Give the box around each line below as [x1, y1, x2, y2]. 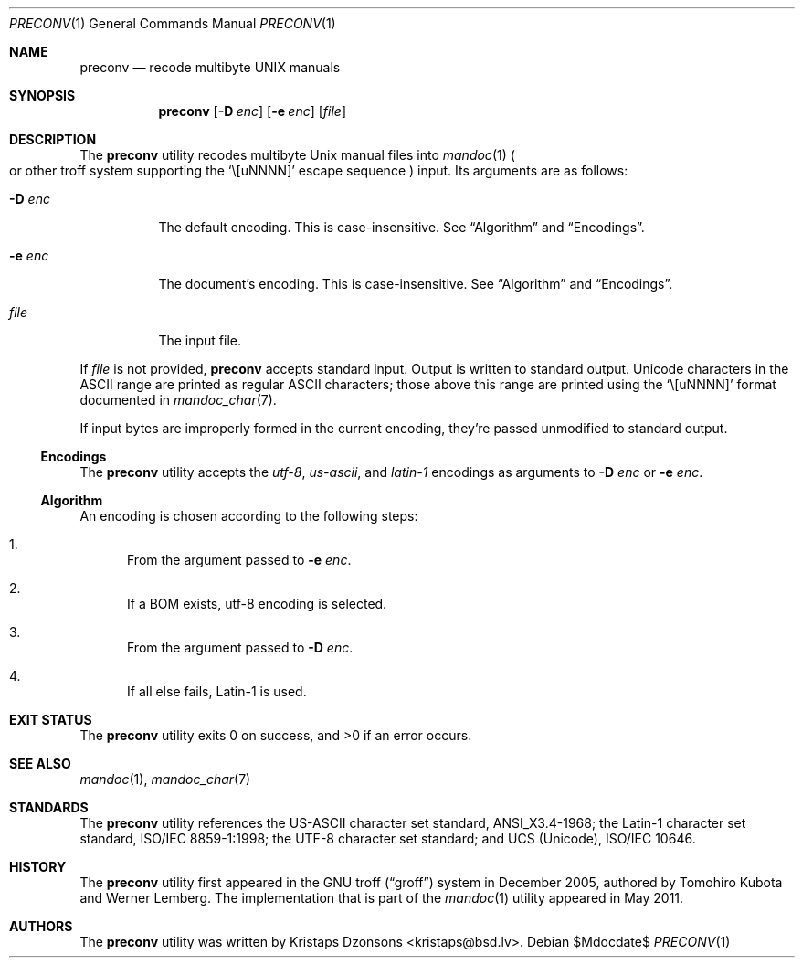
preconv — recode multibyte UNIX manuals [79, 59, 341, 75]
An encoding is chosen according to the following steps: [79, 508, 418, 524]
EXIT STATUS [9, 712, 92, 727]
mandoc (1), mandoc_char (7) [79, 771, 251, 787]
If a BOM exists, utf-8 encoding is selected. [127, 596, 387, 611]
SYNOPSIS [9, 88, 76, 103]
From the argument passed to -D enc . [127, 640, 354, 655]
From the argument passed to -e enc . [127, 552, 352, 567]
